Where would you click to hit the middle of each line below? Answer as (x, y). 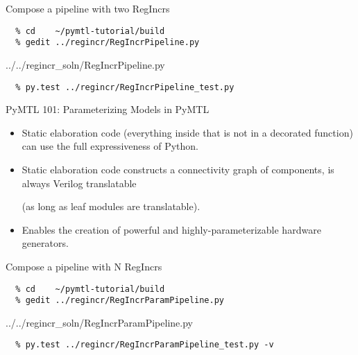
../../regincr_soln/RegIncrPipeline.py (85, 64)
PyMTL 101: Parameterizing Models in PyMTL (108, 109)
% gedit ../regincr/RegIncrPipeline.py (108, 43)
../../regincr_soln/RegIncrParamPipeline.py (99, 322)
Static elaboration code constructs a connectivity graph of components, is (178, 169)
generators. (45, 243)
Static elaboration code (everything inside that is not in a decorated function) (187, 132)
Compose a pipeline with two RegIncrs (88, 8)
